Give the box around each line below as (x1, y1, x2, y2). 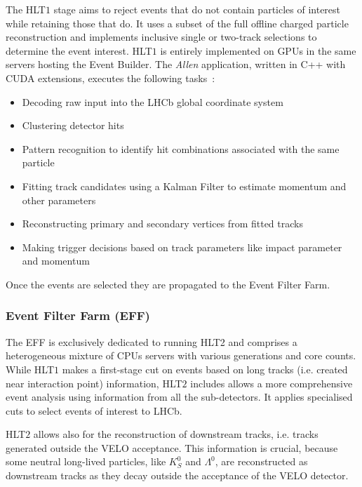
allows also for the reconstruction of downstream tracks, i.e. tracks (33, 427, 319, 441)
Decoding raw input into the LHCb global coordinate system (22, 94, 283, 109)
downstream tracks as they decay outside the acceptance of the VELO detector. (6, 468, 349, 483)
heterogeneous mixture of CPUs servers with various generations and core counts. (6, 348, 356, 363)
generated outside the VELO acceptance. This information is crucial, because (6, 440, 338, 455)
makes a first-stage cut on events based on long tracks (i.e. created (62, 361, 348, 376)
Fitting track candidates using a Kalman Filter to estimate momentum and (22, 178, 347, 193)
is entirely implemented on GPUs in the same (160, 43, 356, 58)
